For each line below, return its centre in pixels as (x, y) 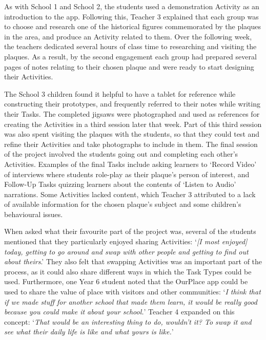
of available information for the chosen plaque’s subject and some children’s (123, 204)
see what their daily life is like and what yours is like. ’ (89, 332)
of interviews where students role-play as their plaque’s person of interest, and (127, 174)
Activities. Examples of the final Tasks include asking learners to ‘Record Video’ (130, 164)
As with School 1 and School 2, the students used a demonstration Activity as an (132, 6)
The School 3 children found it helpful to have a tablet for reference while (120, 93)
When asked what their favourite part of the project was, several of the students (130, 231)
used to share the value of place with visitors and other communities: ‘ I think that (132, 292)
